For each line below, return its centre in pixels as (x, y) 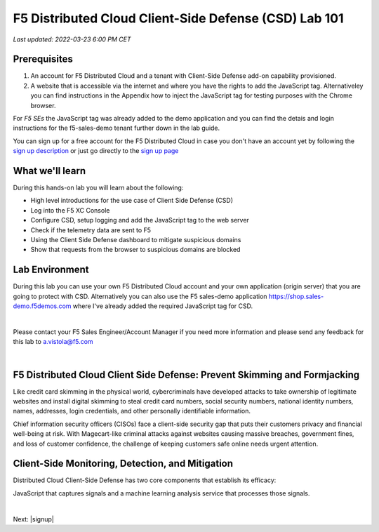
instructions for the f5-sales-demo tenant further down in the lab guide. (117, 128)
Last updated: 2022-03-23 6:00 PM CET (72, 39)
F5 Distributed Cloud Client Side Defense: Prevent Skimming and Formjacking (186, 374)
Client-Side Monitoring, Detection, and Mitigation (123, 464)
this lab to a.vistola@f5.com (53, 342)
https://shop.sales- (296, 296)
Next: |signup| (33, 519)
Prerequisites (43, 59)
